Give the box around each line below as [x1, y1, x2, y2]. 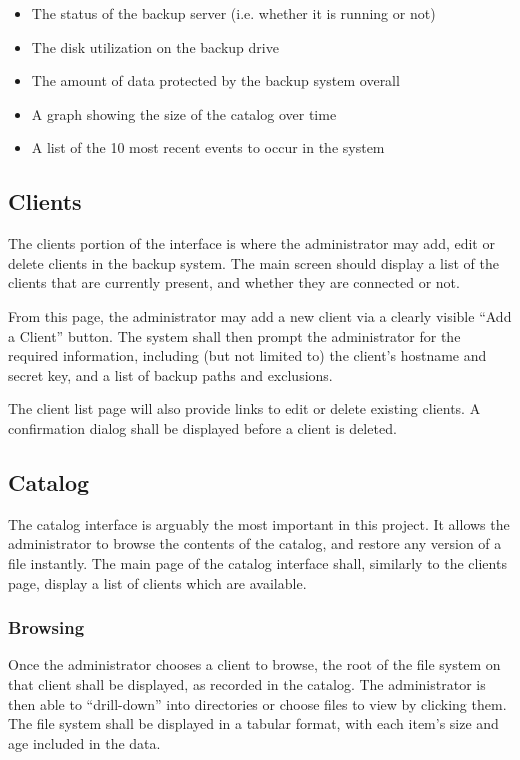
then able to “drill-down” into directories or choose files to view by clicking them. [8, 693, 507, 714]
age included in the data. [8, 732, 161, 753]
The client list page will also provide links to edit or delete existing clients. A [8, 398, 481, 419]
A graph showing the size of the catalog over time [31, 103, 337, 124]
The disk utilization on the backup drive [31, 36, 279, 57]
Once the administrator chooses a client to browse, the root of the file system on [8, 654, 501, 675]
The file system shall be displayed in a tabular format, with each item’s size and [8, 713, 499, 734]
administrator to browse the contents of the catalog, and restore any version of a [8, 533, 502, 554]
